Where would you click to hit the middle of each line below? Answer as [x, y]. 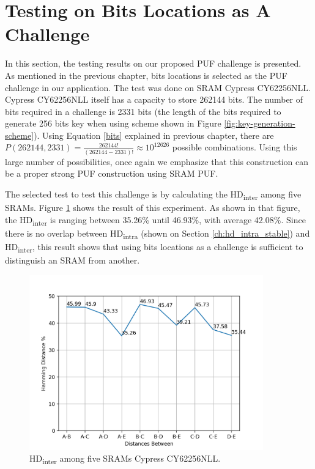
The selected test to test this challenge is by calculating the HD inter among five [153, 194]
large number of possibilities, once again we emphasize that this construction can [157, 161]
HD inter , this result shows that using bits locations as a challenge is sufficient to [154, 247]
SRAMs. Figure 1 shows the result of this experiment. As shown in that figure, [153, 208]
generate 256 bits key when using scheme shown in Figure [113, 123]
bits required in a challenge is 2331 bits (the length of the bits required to [143, 111]
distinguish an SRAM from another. [72, 260]
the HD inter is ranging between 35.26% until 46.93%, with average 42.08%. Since [155, 220]
